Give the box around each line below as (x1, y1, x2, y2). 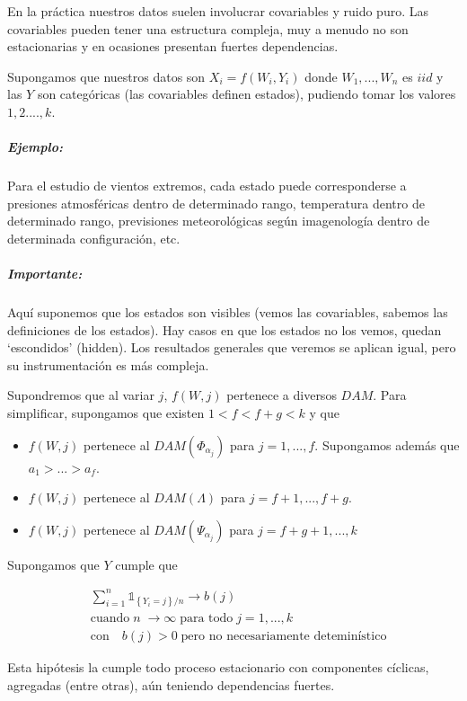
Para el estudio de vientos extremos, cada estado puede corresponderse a (7, 176, 407, 195)
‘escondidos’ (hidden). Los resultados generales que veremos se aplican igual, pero (7, 338, 456, 357)
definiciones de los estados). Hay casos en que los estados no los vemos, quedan (7, 320, 442, 339)
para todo (180, 612, 233, 626)
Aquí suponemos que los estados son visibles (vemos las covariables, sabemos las (7, 303, 448, 322)
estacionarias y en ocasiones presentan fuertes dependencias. (7, 37, 339, 56)
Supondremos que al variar (7, 386, 154, 404)
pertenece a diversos (226, 386, 337, 404)
